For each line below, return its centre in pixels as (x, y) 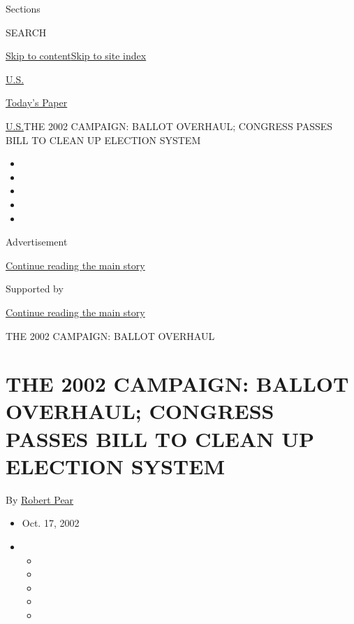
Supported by (35, 289)
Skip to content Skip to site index (76, 56)
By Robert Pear (40, 499)
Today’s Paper (37, 102)
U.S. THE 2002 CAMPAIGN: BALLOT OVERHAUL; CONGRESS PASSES (169, 126)
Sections (23, 8)
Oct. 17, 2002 (51, 523)
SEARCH (26, 32)
